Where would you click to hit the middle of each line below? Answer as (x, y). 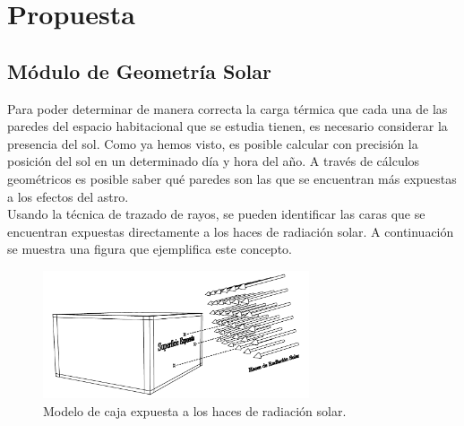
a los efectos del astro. (68, 196)
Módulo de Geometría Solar (139, 70)
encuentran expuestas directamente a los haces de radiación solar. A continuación (231, 231)
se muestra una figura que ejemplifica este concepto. (150, 249)
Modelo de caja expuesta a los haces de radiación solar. (195, 410)
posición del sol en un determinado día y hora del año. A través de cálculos (214, 161)
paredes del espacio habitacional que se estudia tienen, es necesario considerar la (228, 126)
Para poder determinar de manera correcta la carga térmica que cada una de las (228, 108)
